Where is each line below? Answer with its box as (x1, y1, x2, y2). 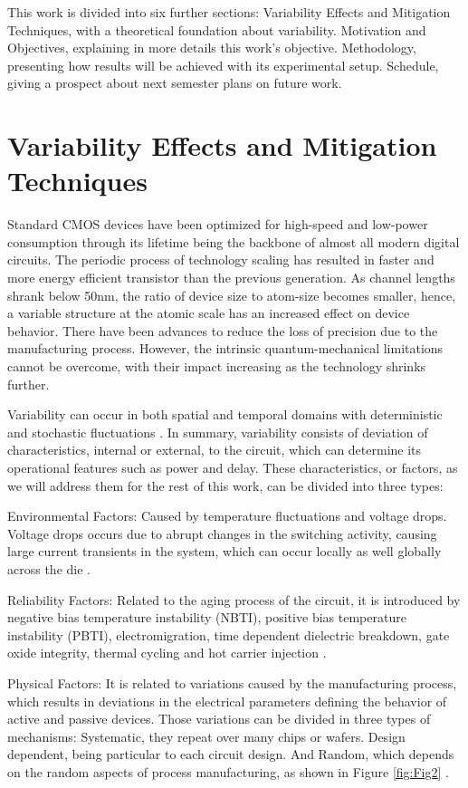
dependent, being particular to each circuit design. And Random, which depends (7, 745, 454, 764)
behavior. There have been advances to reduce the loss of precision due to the (7, 321, 438, 340)
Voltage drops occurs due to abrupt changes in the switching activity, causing (7, 524, 437, 543)
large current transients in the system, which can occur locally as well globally (7, 542, 442, 561)
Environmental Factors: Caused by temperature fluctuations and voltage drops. (7, 506, 447, 525)
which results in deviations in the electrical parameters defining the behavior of (7, 691, 447, 710)
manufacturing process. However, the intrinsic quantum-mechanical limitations (7, 339, 444, 358)
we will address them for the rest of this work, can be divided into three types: (7, 476, 444, 495)
